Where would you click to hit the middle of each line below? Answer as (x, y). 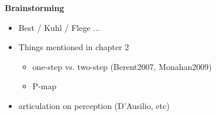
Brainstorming (35, 8)
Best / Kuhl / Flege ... (59, 27)
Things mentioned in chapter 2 (74, 47)
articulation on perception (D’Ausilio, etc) (94, 105)
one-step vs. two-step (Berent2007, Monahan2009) (122, 66)
